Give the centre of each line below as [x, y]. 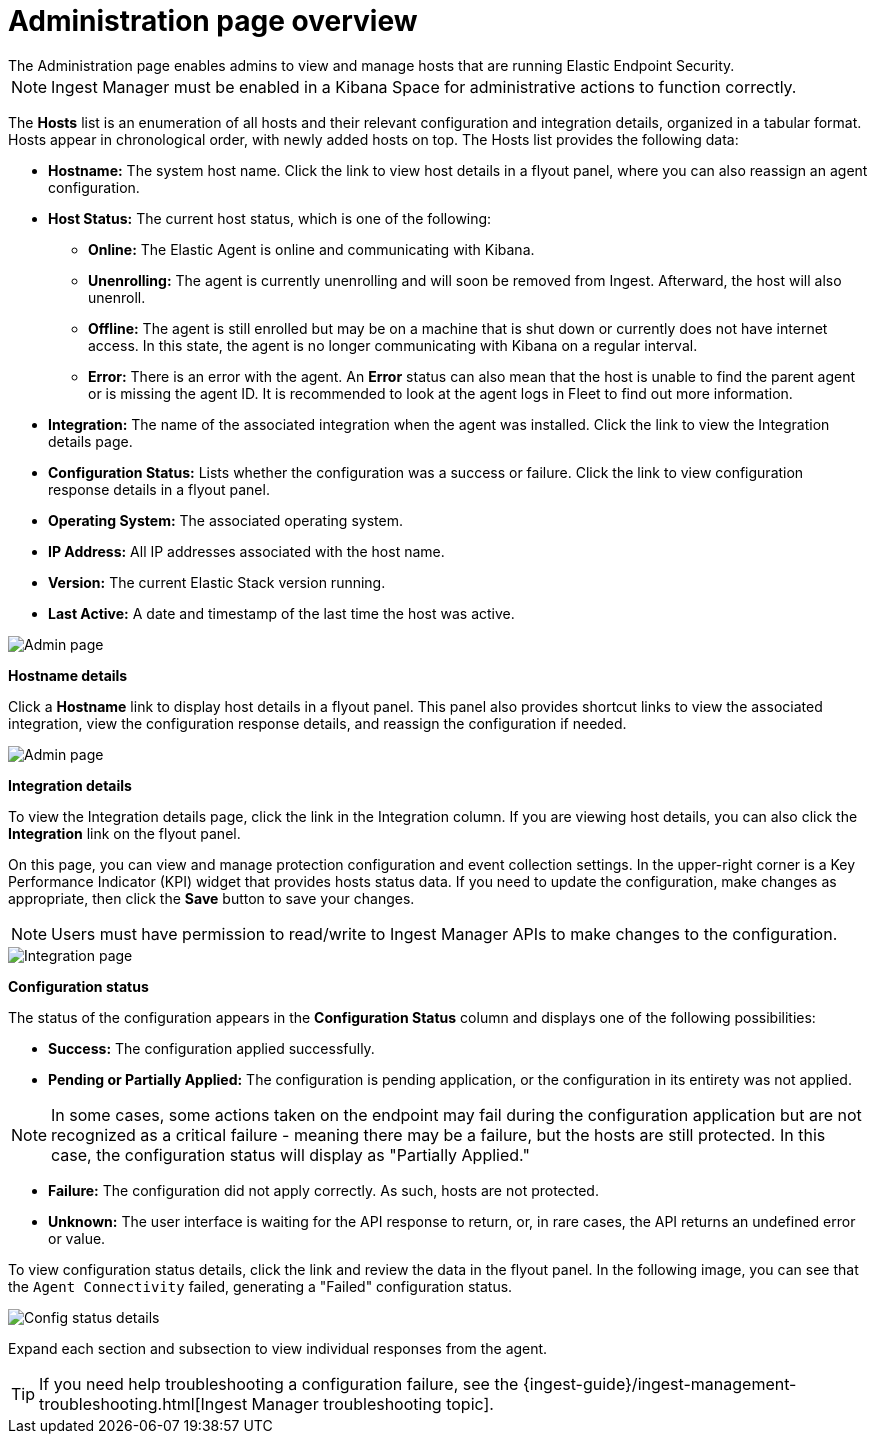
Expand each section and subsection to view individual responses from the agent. [278, 1348]
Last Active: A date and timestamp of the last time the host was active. [281, 613]
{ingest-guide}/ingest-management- [659, 1383]
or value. [77, 1238]
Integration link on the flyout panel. [124, 833]
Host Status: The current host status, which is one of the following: [270, 218]
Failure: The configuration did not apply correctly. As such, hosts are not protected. [323, 1190]
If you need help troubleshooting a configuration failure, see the [279, 1383]
